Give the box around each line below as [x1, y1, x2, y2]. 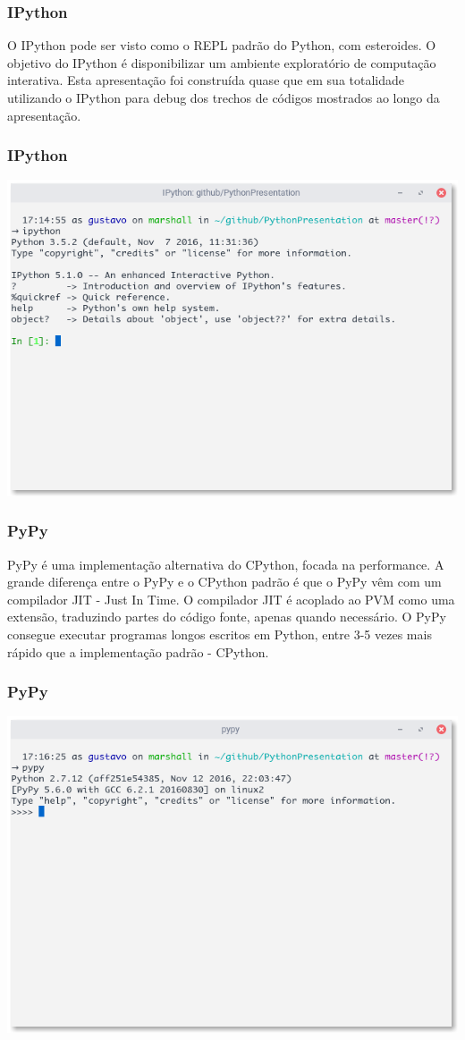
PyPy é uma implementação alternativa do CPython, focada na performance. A [7, 554, 444, 573]
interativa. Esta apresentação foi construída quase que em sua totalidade [7, 71, 405, 89]
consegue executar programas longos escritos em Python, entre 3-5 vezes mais [7, 625, 432, 643]
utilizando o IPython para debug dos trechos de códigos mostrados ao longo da [7, 89, 440, 106]
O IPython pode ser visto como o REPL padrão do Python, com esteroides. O [7, 36, 436, 55]
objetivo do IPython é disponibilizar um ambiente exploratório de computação [7, 53, 436, 72]
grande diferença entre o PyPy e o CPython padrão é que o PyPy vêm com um [7, 572, 442, 591]
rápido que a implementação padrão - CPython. [7, 642, 269, 661]
